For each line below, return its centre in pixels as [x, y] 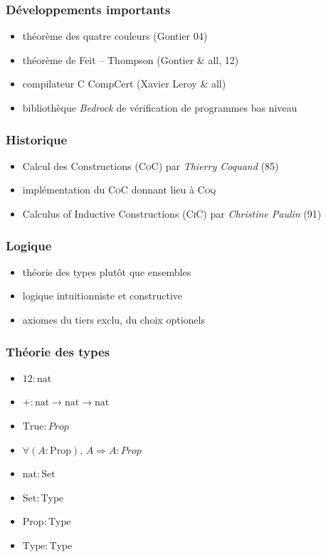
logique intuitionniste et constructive [102, 296]
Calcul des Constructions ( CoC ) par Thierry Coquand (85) [151, 165]
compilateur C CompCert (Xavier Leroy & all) [124, 84]
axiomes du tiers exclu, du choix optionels [114, 319]
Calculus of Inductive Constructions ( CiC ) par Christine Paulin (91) [172, 213]
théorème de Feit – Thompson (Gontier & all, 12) [131, 59]
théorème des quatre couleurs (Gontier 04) [115, 36]
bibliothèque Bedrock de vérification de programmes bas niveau [160, 107]
